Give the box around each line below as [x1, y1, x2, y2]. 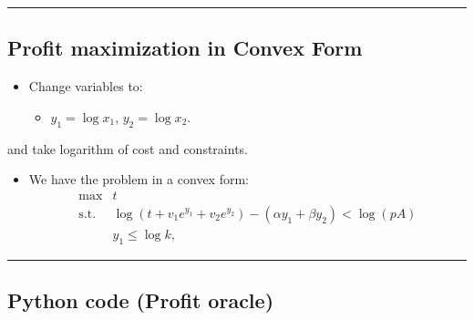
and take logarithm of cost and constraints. [7, 139, 248, 158]
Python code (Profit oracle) [7, 286, 274, 315]
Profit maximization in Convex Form [7, 34, 363, 62]
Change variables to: [28, 77, 143, 96]
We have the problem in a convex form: [28, 170, 249, 189]
